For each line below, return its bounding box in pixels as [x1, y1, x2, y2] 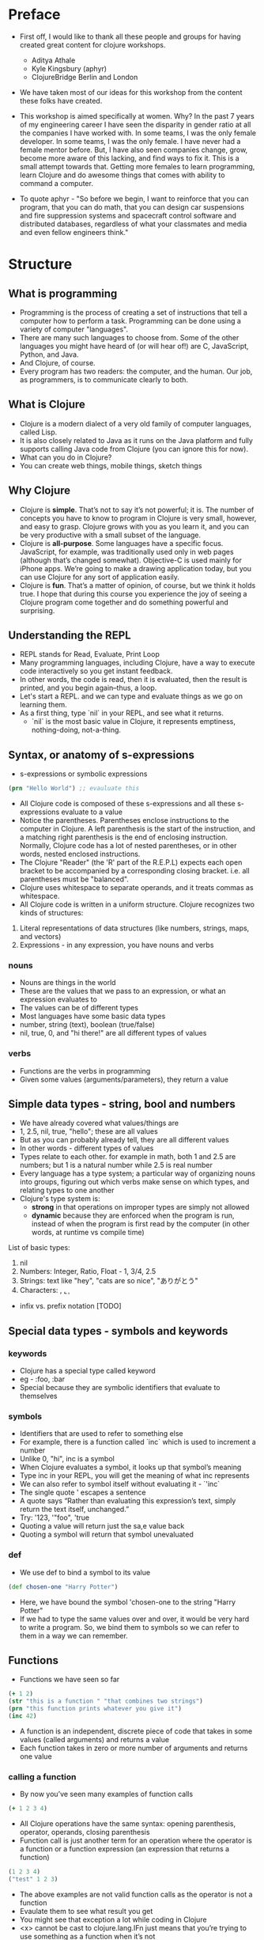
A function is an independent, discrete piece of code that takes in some [19, 1726, 253, 1736]
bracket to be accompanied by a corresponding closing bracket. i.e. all [19, 866, 251, 876]
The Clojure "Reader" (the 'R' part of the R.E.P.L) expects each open [19, 858, 243, 867]
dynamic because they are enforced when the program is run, [31, 1211, 235, 1220]
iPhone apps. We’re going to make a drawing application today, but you [19, 563, 251, 573]
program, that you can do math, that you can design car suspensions [19, 202, 245, 211]
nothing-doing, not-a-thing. [31, 726, 121, 735]
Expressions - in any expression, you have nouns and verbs [19, 940, 214, 950]
